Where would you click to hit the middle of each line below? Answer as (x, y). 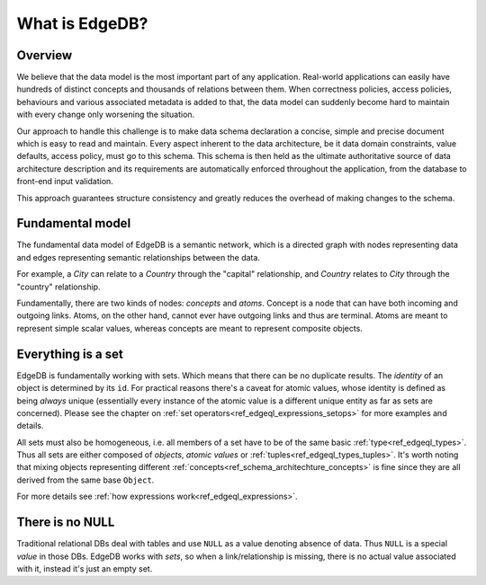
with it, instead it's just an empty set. (85, 568)
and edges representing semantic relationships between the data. (139, 257)
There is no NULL (66, 523)
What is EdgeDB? (82, 23)
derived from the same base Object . (85, 480)
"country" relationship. (58, 287)
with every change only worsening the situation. (106, 115)
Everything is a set (70, 354)
